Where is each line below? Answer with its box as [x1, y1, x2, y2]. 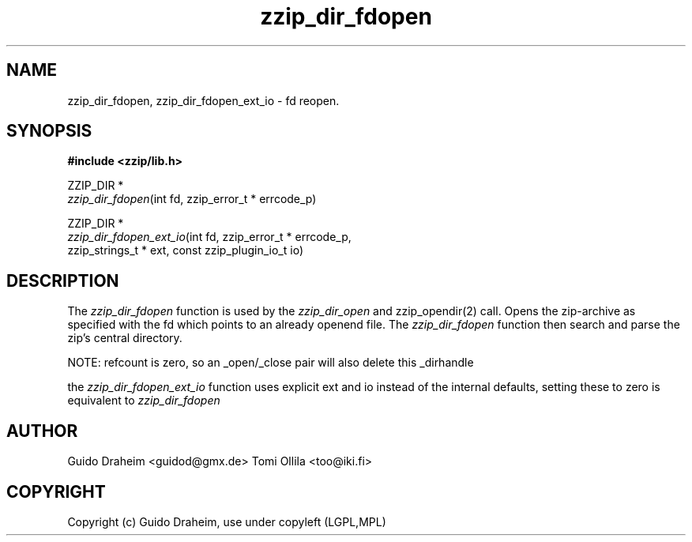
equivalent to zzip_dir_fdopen [67, 393, 220, 408]
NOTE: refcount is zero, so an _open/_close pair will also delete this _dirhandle [67, 356, 474, 370]
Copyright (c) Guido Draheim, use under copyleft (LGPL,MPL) [67, 514, 386, 529]
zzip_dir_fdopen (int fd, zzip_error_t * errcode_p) [67, 192, 317, 206]
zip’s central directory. [67, 331, 182, 345]
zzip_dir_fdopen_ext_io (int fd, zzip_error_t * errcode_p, [67, 230, 352, 244]
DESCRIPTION [6, 270, 119, 291]
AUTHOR [6, 420, 78, 441]
